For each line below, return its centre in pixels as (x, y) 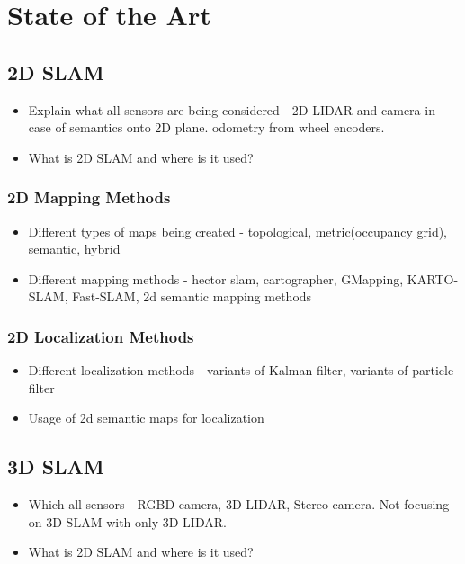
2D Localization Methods (101, 336)
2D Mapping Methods (89, 197)
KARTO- (433, 278)
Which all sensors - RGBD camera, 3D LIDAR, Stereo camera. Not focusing (239, 504)
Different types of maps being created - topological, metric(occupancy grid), (238, 231)
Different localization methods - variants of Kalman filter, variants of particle (241, 370)
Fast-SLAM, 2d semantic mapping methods (192, 296)
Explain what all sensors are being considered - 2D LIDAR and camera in (232, 109)
